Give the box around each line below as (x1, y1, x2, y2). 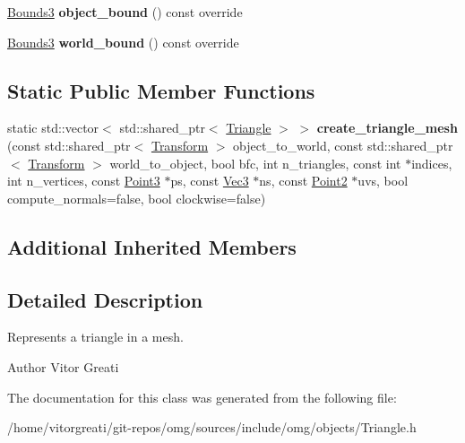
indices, (411, 153, 452, 172)
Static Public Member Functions (7, 76, 315, 104)
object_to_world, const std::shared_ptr (233, 135, 453, 154)
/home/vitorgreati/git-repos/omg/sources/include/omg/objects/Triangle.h (7, 418, 417, 437)
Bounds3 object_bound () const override (7, 3, 243, 21)
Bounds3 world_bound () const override (7, 32, 239, 51)
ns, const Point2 (259, 171, 348, 190)
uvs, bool (357, 171, 409, 190)
